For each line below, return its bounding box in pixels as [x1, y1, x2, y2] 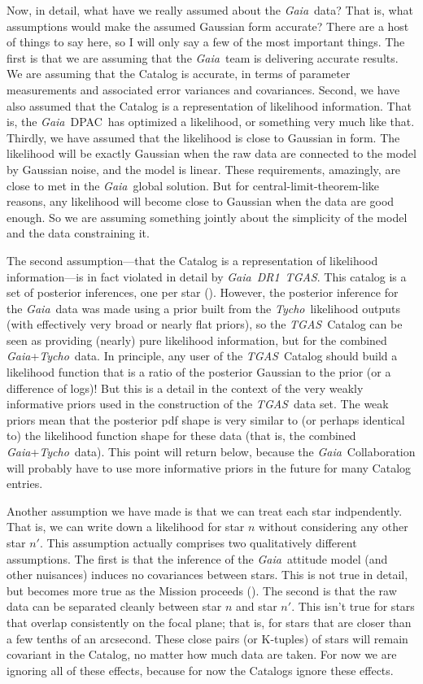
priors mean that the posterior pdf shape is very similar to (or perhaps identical [7, 411, 405, 428]
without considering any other [259, 518, 408, 535]
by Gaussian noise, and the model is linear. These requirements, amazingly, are [7, 160, 401, 177]
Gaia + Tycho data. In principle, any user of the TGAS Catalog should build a [7, 347, 398, 364]
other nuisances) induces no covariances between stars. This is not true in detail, [7, 566, 408, 583]
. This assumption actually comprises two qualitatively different [39, 534, 357, 551]
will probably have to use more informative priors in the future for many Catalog [7, 459, 412, 476]
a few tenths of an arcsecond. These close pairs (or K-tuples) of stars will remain [7, 630, 408, 647]
